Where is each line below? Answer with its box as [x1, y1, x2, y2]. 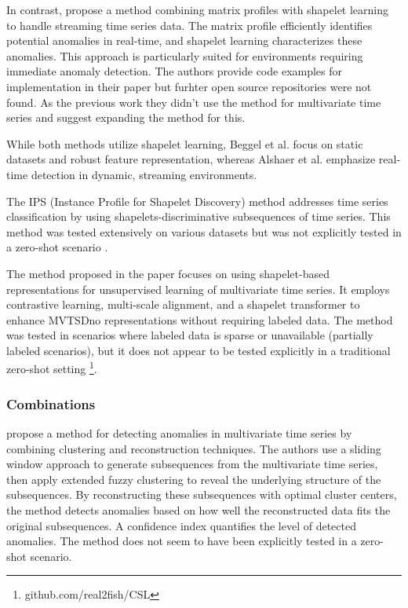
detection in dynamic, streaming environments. [31, 166, 257, 182]
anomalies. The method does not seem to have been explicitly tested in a [6, 533, 357, 549]
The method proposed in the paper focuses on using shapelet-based [6, 265, 330, 281]
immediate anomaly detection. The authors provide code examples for [6, 63, 343, 79]
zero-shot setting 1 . [6, 358, 97, 377]
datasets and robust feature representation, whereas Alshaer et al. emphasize [6, 151, 376, 167]
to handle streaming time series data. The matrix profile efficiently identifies [6, 16, 373, 33]
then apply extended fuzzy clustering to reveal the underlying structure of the [6, 471, 381, 487]
